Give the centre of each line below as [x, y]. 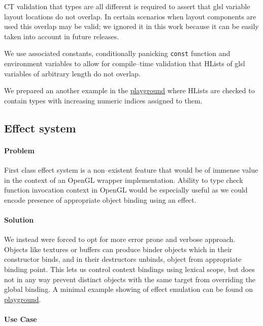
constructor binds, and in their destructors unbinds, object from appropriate [123, 259]
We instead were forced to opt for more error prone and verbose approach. [120, 239]
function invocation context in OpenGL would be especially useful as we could [126, 190]
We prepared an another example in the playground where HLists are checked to [129, 90]
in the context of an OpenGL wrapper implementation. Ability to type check [124, 180]
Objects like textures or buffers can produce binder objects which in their [118, 249]
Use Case [21, 319]
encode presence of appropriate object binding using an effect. [100, 199]
